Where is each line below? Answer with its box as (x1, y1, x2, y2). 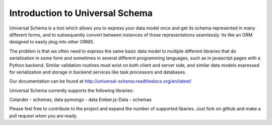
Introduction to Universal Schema (9, 7, 153, 18)
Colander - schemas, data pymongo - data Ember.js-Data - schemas (9, 96, 152, 102)
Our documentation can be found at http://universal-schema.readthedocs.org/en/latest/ (9, 78, 191, 84)
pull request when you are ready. (9, 112, 78, 118)
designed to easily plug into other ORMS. (9, 39, 95, 45)
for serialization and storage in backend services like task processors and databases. (9, 69, 186, 75)
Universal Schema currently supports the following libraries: (9, 87, 134, 93)
